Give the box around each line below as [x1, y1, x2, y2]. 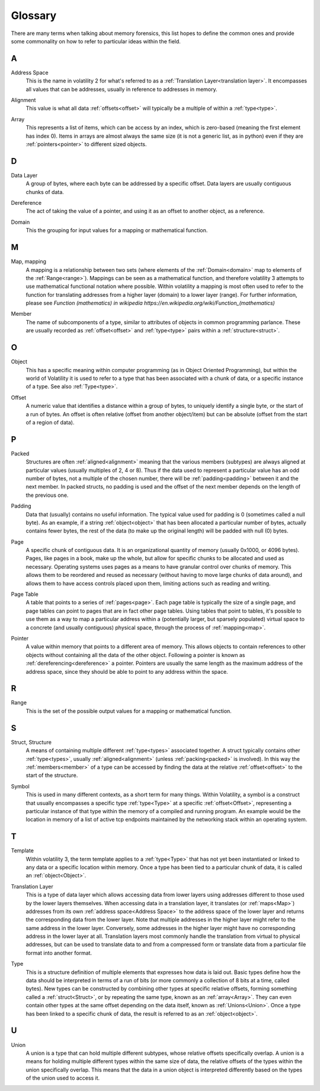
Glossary [11, 9, 57, 22]
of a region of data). [25, 418, 75, 426]
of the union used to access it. [25, 1074, 100, 1082]
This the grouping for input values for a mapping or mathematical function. [25, 227, 208, 234]
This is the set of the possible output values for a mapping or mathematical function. [25, 707, 232, 715]
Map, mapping [11, 258, 47, 265]
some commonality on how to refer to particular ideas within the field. [11, 37, 181, 45]
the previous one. [25, 491, 69, 499]
